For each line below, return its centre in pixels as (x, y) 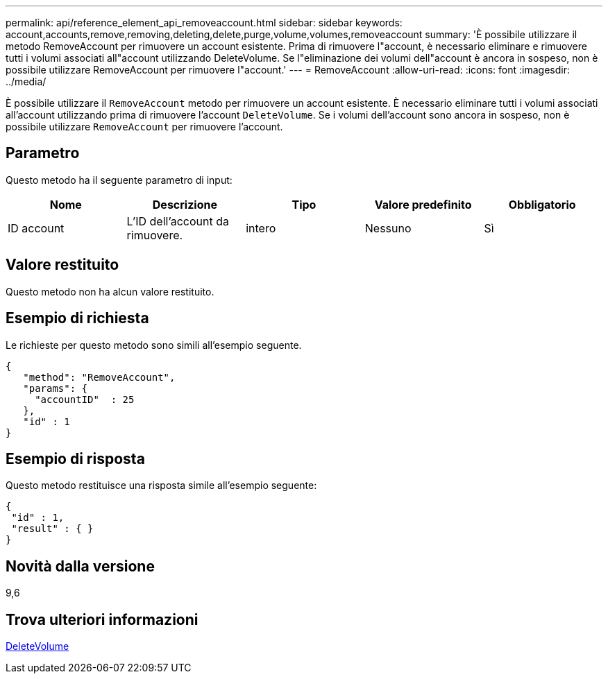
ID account (36, 228)
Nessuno (388, 228)
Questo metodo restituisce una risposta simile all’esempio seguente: (161, 485)
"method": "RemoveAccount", (99, 377)
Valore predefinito (423, 204)
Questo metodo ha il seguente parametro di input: (119, 180)
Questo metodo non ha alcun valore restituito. (110, 291)
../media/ (26, 81)
